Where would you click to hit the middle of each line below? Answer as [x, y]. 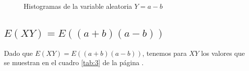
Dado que [18, 53]
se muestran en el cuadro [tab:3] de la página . [74, 62]
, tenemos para [165, 53]
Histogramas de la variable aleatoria [78, 6]
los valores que [223, 53]
